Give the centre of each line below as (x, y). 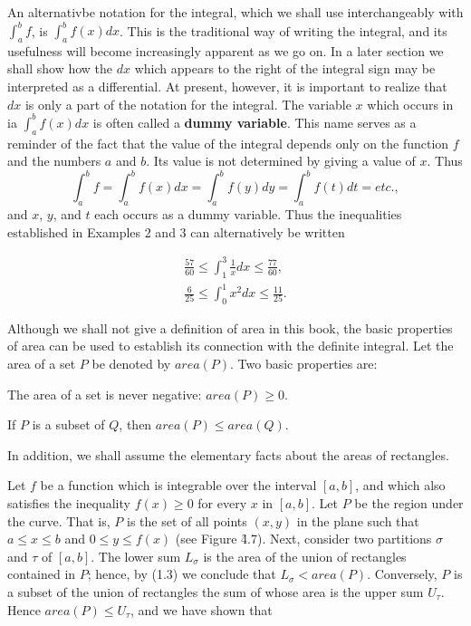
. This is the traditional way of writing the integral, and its (284, 30)
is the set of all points (187, 520)
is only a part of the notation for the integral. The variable (188, 104)
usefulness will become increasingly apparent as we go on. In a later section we (226, 50)
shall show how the (60, 68)
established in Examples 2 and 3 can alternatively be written (176, 231)
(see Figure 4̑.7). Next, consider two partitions (303, 539)
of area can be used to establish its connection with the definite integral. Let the (231, 346)
